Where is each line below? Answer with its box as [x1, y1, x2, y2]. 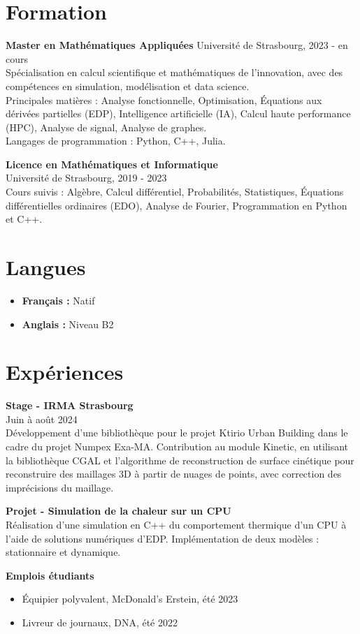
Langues [6, 253, 86, 281]
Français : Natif [22, 293, 95, 307]
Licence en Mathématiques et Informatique [6, 156, 218, 171]
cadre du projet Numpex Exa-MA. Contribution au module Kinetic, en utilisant [6, 439, 349, 454]
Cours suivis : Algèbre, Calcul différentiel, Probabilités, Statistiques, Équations [6, 184, 344, 199]
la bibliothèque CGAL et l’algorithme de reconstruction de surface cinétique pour [6, 452, 354, 467]
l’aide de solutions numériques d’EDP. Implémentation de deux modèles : [6, 531, 319, 545]
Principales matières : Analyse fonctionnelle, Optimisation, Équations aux [6, 92, 322, 107]
